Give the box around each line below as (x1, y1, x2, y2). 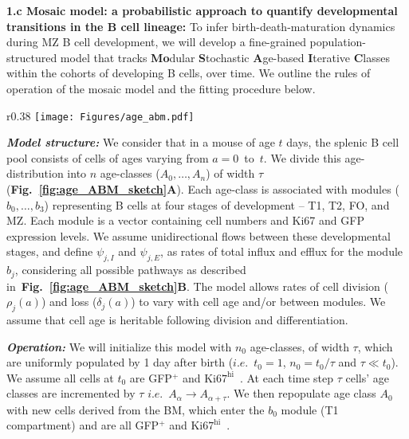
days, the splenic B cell (286, 134, 399, 151)
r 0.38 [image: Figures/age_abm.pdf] (6, 107, 195, 123)
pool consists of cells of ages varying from (6, 149, 209, 166)
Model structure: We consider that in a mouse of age (6, 134, 275, 151)
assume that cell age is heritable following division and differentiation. (6, 312, 348, 328)
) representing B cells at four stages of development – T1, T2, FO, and (44, 196, 390, 213)
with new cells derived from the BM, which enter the (6, 401, 265, 417)
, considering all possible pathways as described (14, 261, 246, 278)
